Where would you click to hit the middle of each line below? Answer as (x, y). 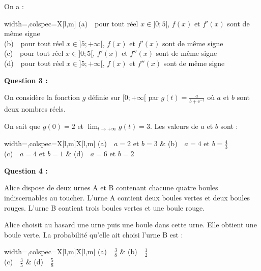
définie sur (104, 97)
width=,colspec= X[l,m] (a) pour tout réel (71, 23)
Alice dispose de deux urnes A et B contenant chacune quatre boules (111, 188)
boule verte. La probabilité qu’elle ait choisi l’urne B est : (94, 234)
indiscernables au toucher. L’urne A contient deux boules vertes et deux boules (127, 197)
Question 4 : (26, 170)
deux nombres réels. (35, 109)
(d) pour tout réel (34, 63)
